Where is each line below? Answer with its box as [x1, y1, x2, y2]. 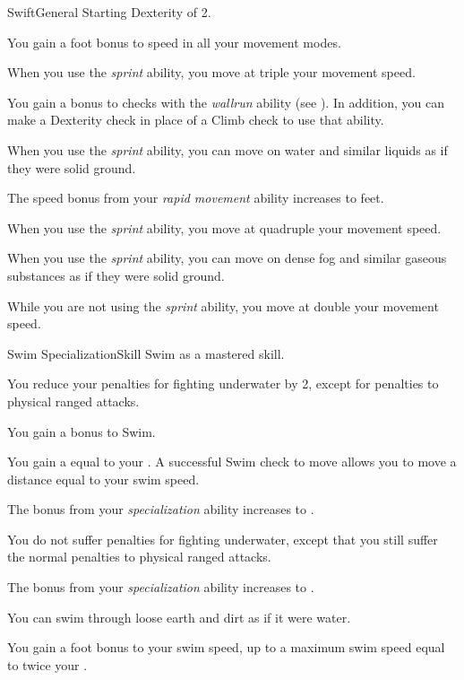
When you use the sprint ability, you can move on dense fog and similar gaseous [7, 248, 447, 267]
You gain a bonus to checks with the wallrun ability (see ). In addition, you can [7, 92, 445, 111]
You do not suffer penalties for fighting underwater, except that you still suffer [7, 529, 438, 548]
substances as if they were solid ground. [7, 266, 225, 284]
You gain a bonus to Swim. [7, 422, 156, 440]
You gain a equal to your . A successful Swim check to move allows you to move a [7, 452, 457, 471]
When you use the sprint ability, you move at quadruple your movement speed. [7, 218, 442, 237]
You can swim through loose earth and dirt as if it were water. [7, 607, 351, 626]
